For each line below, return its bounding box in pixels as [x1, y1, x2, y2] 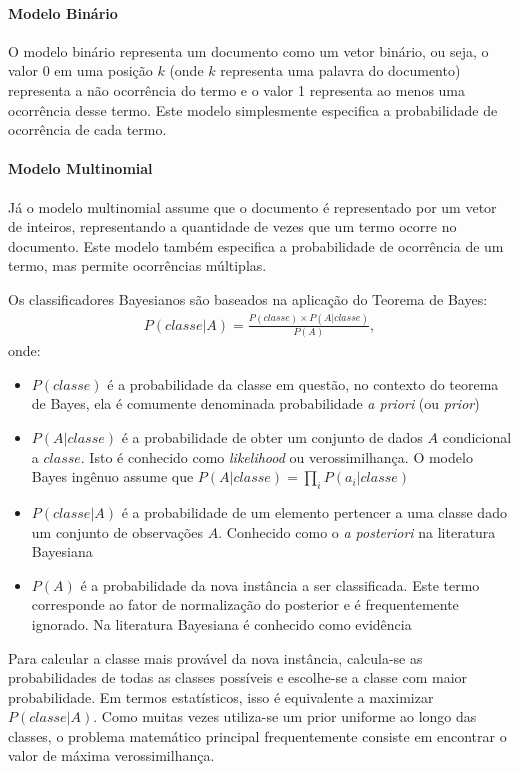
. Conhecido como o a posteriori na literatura [218, 521, 496, 542]
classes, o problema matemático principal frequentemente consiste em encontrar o [8, 725, 507, 746]
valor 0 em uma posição [8, 60, 153, 81]
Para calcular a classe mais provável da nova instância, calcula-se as [8, 647, 423, 668]
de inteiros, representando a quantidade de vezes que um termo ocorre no [8, 216, 457, 237]
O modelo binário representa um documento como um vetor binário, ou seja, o [8, 40, 489, 61]
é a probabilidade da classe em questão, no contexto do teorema [107, 373, 499, 394]
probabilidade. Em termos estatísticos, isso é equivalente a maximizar [8, 686, 434, 707]
